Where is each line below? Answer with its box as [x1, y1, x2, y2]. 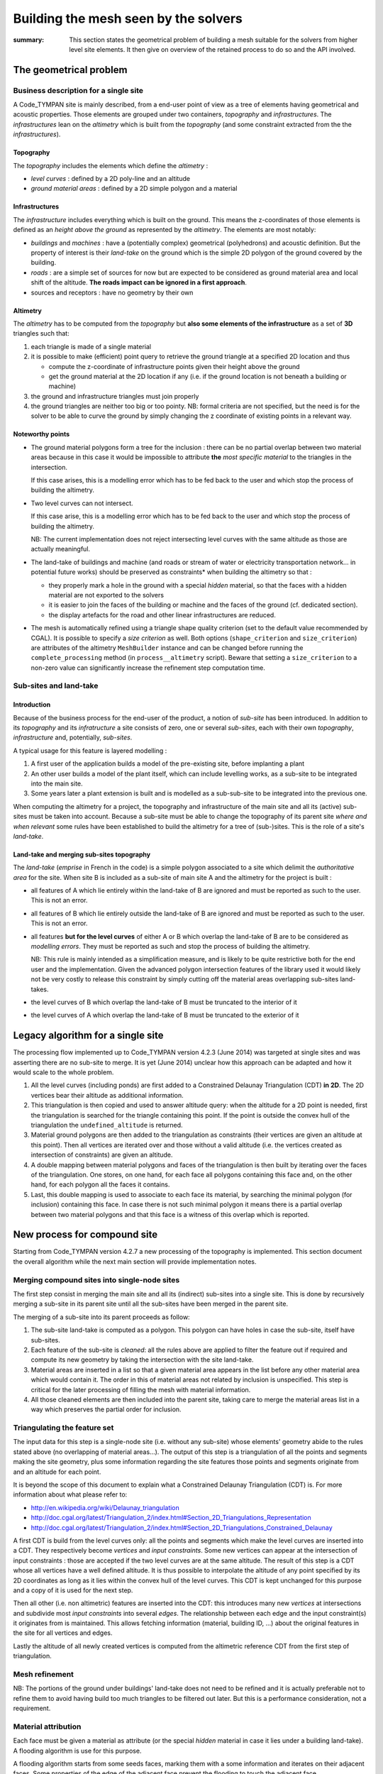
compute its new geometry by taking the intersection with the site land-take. [30, 1355, 254, 1364]
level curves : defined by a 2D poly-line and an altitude [30, 175, 191, 183]
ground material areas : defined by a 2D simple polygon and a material [30, 184, 238, 193]
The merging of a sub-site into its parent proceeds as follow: [13, 1313, 191, 1321]
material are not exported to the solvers [48, 590, 165, 599]
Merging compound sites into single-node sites [13, 1274, 180, 1284]
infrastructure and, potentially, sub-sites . [13, 733, 133, 742]
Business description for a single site [13, 85, 144, 95]
